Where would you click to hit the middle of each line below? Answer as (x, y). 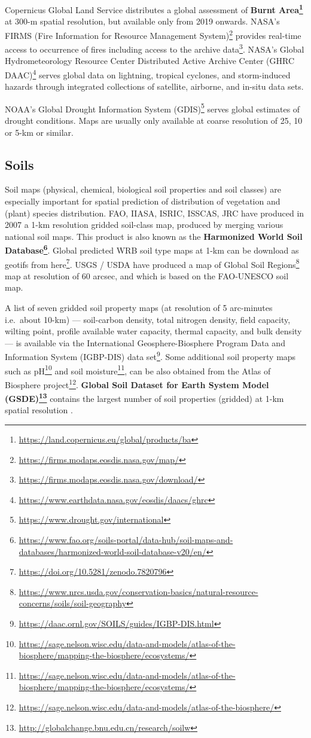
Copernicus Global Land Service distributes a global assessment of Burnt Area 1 (154, 9)
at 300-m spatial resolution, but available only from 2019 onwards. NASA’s (142, 21)
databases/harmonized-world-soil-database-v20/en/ (112, 551)
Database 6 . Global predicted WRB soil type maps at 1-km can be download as (152, 249)
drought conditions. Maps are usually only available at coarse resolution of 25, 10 (154, 121)
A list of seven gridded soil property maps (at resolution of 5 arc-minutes (139, 308)
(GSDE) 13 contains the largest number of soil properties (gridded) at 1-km (144, 397)
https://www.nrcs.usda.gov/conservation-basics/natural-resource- (138, 591)
